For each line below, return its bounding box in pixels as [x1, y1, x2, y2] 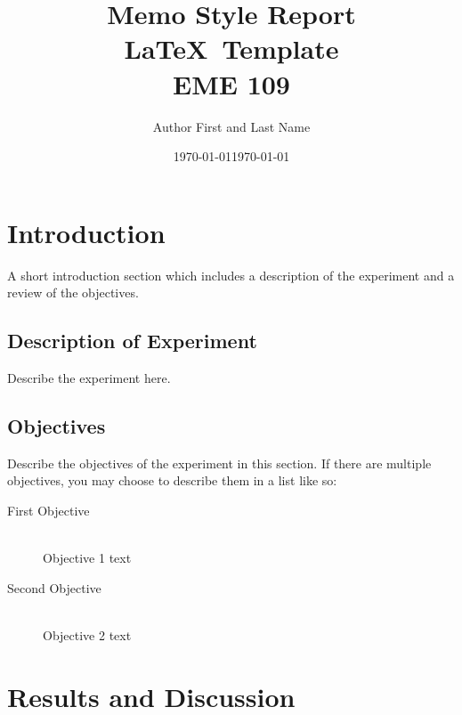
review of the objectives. [7, 283, 139, 302]
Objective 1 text [43, 548, 132, 567]
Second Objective [7, 578, 101, 597]
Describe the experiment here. [7, 369, 171, 387]
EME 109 [173, 65, 290, 102]
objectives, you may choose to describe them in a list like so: [7, 471, 337, 490]
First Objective [7, 501, 90, 519]
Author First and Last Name [152, 117, 311, 135]
